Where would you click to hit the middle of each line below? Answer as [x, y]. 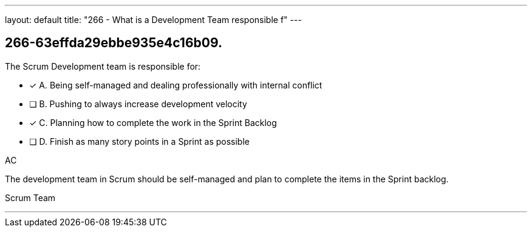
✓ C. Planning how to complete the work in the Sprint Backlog [153, 122]
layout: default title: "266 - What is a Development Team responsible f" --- [153, 20]
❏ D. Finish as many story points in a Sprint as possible [139, 141]
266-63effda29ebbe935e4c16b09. [114, 43]
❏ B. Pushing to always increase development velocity [138, 104]
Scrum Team [30, 197]
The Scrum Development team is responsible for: [103, 66]
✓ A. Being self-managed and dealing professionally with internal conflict [176, 85]
